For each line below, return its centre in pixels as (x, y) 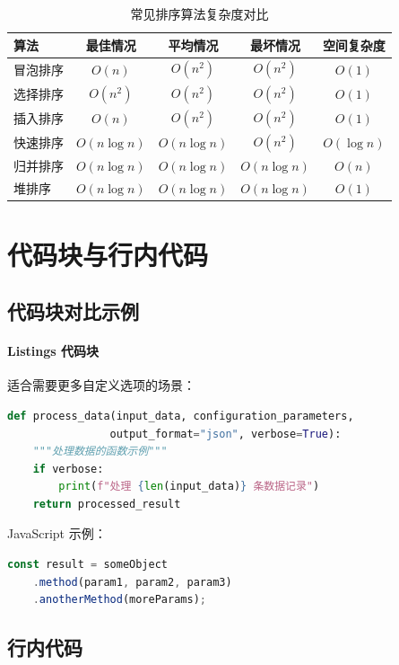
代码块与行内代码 (108, 254)
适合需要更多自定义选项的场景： (101, 385)
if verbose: (68, 469)
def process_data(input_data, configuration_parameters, (181, 416)
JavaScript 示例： (57, 533)
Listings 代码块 (53, 351)
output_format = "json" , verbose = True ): (226, 434)
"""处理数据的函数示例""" (100, 452)
